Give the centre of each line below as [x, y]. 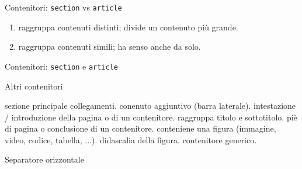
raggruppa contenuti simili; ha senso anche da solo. [110, 46]
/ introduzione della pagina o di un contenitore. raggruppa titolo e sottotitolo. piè [151, 117]
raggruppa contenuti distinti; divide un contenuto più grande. [128, 27]
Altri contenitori [34, 86]
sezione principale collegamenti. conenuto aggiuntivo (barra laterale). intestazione [150, 106]
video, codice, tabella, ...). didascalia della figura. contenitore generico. [131, 139]
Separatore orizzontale [44, 159]
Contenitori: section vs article [63, 7]
